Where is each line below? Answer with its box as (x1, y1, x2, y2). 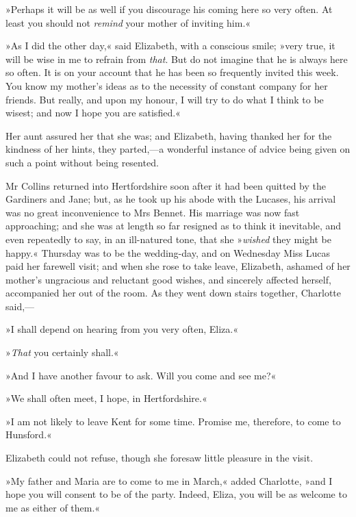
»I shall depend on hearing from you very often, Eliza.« (5, 322, 238, 336)
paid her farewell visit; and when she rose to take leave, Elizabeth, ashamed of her (5, 259, 351, 273)
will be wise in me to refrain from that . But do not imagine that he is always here (5, 51, 348, 66)
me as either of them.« (5, 500, 101, 514)
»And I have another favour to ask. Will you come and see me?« (5, 368, 277, 382)
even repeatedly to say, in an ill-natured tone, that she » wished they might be (5, 231, 331, 246)
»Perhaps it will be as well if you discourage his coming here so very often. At (5, 2, 333, 16)
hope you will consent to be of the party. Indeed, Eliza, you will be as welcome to (5, 487, 347, 501)
